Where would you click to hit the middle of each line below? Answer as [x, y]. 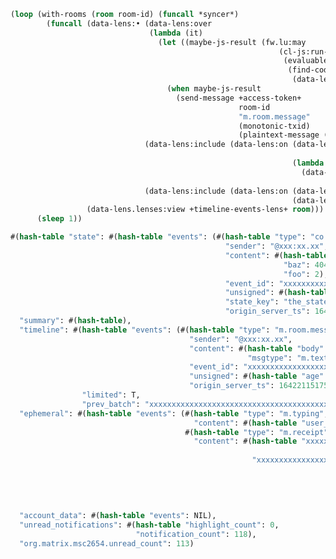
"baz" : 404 [306, 265]
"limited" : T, [111, 395]
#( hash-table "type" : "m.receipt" [256, 432]
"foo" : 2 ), [306, 274]
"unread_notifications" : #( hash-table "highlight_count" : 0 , [149, 525]
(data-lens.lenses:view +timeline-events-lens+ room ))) [205, 210]
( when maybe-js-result [214, 89]
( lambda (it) [175, 33]
